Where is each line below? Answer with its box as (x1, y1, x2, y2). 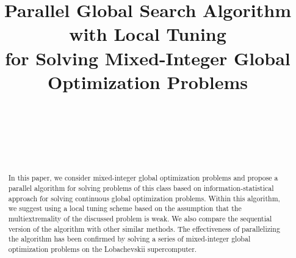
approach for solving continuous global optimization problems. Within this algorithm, (8, 193, 280, 203)
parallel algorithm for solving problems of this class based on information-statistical (8, 182, 274, 193)
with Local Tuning (69, 21, 226, 46)
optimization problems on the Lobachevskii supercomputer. (8, 243, 197, 254)
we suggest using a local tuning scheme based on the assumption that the (8, 203, 242, 213)
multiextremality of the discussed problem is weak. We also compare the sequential (8, 213, 272, 223)
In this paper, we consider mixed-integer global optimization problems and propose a (8, 173, 278, 183)
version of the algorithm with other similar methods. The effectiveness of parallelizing (8, 223, 280, 234)
